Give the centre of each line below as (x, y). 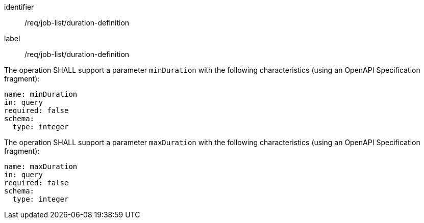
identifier (19, 7)
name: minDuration (41, 94)
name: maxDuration (41, 166)
